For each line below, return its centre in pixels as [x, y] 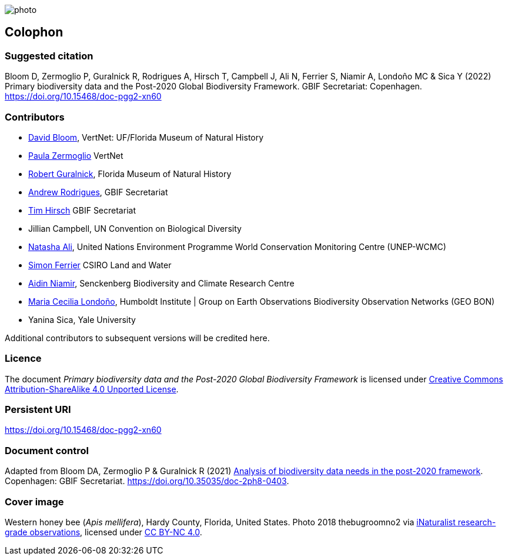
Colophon [34, 32]
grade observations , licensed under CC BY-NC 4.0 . [103, 532]
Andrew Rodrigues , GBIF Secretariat [98, 192]
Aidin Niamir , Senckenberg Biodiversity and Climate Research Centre [161, 283]
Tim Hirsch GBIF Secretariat [82, 210]
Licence [23, 359]
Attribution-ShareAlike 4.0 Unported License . [92, 389]
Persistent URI [38, 410]
